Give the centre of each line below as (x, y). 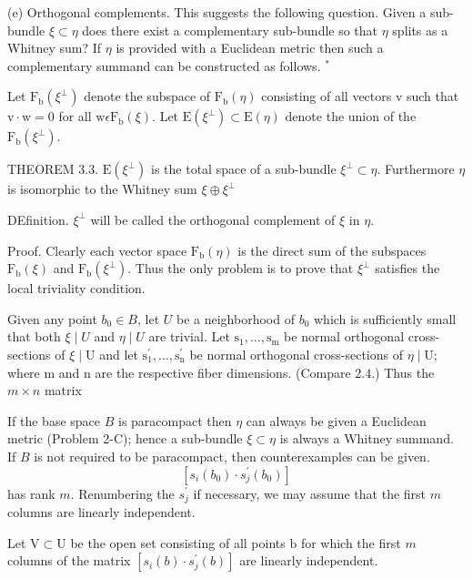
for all (75, 116)
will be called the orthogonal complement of (213, 219)
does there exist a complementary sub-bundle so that (230, 30)
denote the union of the (351, 116)
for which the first (351, 542)
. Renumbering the (122, 493)
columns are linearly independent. (101, 511)
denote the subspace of (147, 96)
